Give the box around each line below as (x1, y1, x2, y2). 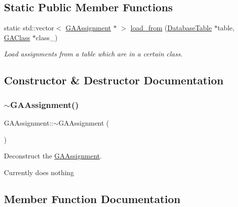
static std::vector (4, 23, 55, 33)
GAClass (4, 32, 30, 42)
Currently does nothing (4, 167, 74, 177)
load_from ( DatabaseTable (130, 23, 212, 33)
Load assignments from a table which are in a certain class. (4, 49, 183, 59)
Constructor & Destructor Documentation (4, 73, 224, 88)
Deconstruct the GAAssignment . (4, 151, 102, 161)
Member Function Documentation (4, 191, 181, 206)
